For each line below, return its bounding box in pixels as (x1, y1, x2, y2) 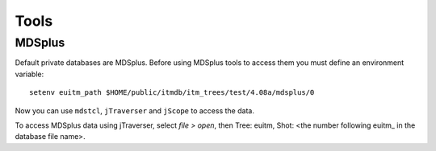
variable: (15, 69, 44, 79)
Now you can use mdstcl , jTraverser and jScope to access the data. (15, 105, 254, 116)
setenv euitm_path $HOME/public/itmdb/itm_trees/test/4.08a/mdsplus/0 (29, 88, 315, 97)
